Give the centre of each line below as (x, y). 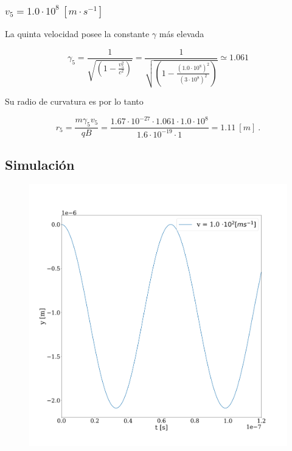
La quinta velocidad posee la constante (77, 34)
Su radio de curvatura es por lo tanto (74, 101)
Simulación (40, 164)
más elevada (182, 34)
